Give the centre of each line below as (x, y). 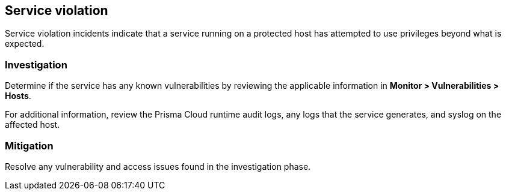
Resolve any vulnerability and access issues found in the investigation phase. (158, 166)
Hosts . (18, 96)
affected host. (32, 125)
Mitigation (29, 145)
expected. (25, 44)
